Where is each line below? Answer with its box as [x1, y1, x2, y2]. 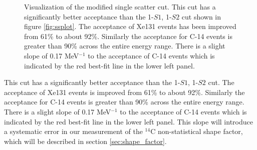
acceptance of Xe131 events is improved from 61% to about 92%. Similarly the [4, 86, 245, 97]
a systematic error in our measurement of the [4, 126, 143, 136]
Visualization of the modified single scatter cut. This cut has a [24, 1, 216, 11]
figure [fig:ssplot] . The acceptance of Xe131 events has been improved [24, 21, 236, 31]
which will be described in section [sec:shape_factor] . [4, 135, 167, 146]
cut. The [208, 77, 234, 87]
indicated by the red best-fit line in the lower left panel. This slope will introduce [4, 116, 253, 126]
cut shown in [181, 11, 221, 21]
